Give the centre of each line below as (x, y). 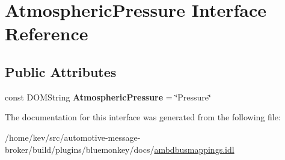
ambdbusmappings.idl (194, 149)
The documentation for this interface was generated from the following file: (143, 117)
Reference (47, 33)
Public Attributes (61, 71)
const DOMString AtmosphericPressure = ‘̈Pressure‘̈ (108, 97)
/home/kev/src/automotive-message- (73, 137)
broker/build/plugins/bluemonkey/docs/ (80, 149)
